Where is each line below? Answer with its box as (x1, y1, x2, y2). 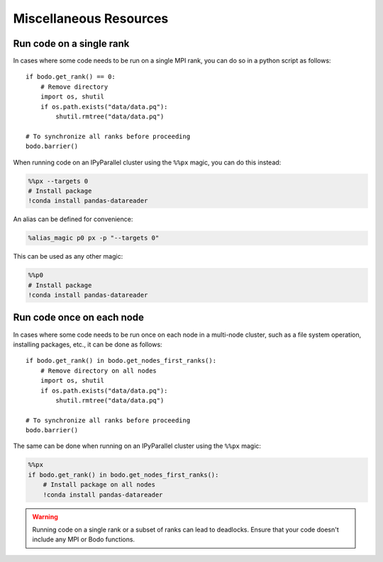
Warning (32, 512, 58, 521)
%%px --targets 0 (28, 177, 89, 185)
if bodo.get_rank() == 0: (26, 73, 116, 81)
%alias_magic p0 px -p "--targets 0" (28, 234, 160, 242)
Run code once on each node (13, 312, 145, 324)
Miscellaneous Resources (13, 11, 169, 26)
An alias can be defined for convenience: (13, 215, 133, 223)
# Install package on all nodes (43, 480, 156, 489)
